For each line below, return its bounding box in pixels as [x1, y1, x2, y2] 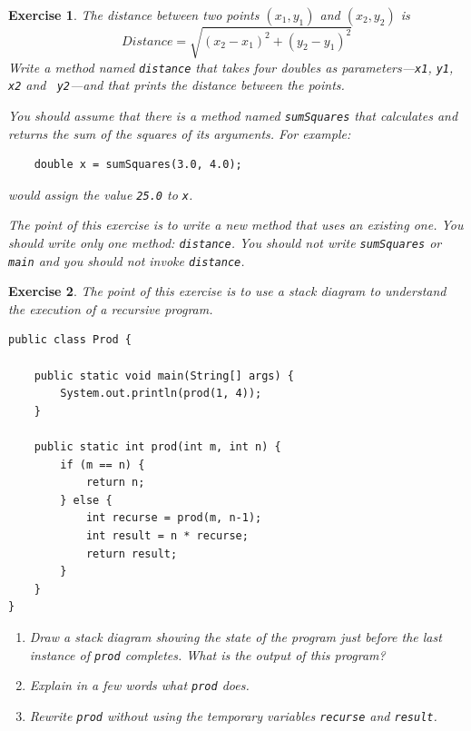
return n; [85, 476, 145, 489]
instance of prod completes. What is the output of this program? [29, 645, 386, 664]
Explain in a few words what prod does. [29, 676, 250, 695]
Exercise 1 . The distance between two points [8, 5, 260, 24]
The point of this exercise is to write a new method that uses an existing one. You [8, 215, 464, 234]
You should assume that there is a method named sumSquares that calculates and [8, 105, 458, 124]
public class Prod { [8, 333, 132, 347]
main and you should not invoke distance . [8, 251, 245, 270]
